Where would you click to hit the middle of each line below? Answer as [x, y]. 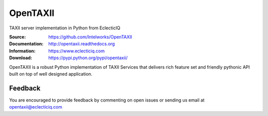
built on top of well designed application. [51, 74]
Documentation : [26, 44]
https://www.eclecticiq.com [77, 51]
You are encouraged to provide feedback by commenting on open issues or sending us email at [107, 100]
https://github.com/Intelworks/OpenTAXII [90, 37]
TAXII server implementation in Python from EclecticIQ [65, 28]
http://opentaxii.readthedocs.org [82, 44]
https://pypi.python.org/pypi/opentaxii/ [88, 58]
